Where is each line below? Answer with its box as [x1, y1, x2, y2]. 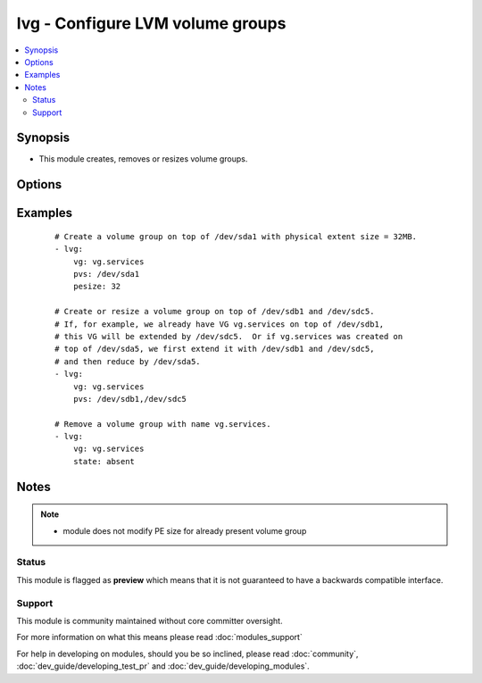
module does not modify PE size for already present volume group [62, 525, 307, 536]
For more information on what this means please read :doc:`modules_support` [16, 632, 303, 643]
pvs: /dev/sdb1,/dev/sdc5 [72, 394, 187, 404]
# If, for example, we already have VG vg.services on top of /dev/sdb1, [54, 319, 385, 329]
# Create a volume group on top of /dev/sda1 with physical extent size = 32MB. [54, 231, 418, 241]
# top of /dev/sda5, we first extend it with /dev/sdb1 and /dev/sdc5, [54, 344, 375, 354]
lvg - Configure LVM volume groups [16, 13, 287, 33]
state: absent [72, 456, 136, 466]
